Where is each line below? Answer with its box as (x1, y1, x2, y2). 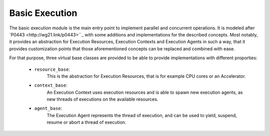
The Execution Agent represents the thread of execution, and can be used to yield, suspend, (46, 112, 237, 118)
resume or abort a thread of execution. (46, 120, 126, 126)
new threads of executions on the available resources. (46, 96, 158, 102)
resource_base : (34, 66, 70, 72)
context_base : (34, 82, 67, 88)
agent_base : (34, 105, 62, 112)
